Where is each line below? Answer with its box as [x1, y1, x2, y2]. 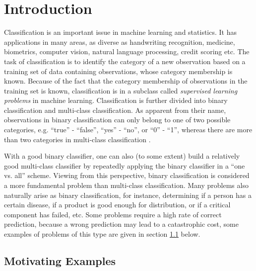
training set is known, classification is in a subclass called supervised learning [4, 85, 238, 95]
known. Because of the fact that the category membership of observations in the [4, 76, 248, 86]
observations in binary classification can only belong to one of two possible [4, 114, 231, 125]
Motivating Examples [4, 253, 116, 268]
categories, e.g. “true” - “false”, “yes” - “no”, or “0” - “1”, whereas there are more [4, 124, 253, 135]
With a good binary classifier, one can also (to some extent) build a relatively [4, 151, 240, 161]
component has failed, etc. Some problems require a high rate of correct [4, 209, 222, 219]
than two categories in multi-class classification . [4, 134, 151, 144]
